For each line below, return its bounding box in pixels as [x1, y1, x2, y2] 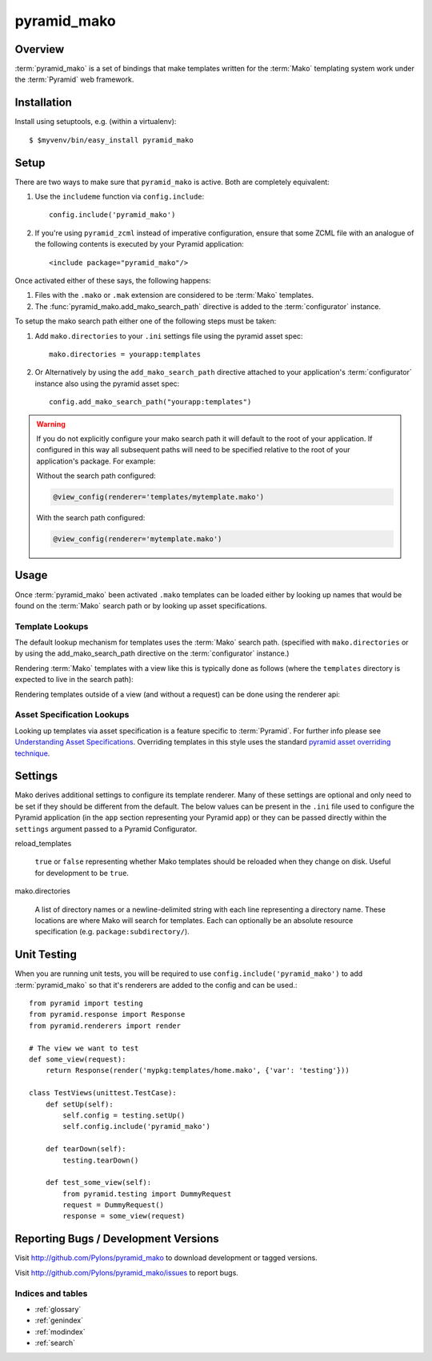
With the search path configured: [36, 513, 146, 523]
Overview [14, 42, 65, 56]
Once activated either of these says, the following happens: [14, 276, 211, 285]
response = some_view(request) [62, 1211, 186, 1221]
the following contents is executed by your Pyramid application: [34, 239, 244, 249]
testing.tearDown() [62, 1155, 139, 1165]
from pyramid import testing [29, 999, 143, 1008]
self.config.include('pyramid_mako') [62, 1122, 211, 1131]
